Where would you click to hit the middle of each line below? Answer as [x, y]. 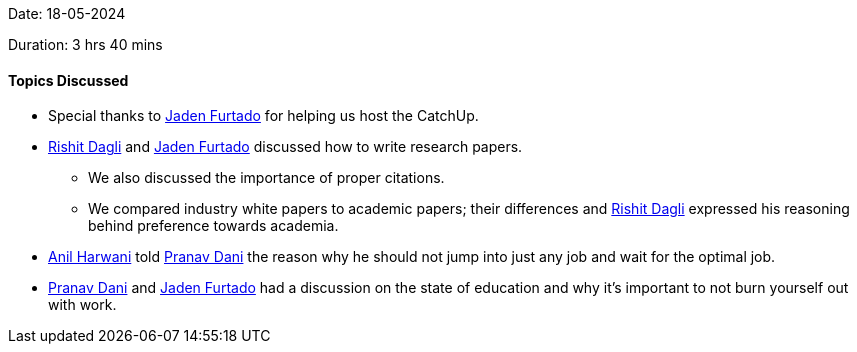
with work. [82, 305]
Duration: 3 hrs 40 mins [85, 44]
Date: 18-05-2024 [67, 13]
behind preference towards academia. [213, 226]
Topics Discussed [68, 80]
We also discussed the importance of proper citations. [266, 178]
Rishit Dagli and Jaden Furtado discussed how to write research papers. [285, 147]
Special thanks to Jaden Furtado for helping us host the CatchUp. [263, 116]
